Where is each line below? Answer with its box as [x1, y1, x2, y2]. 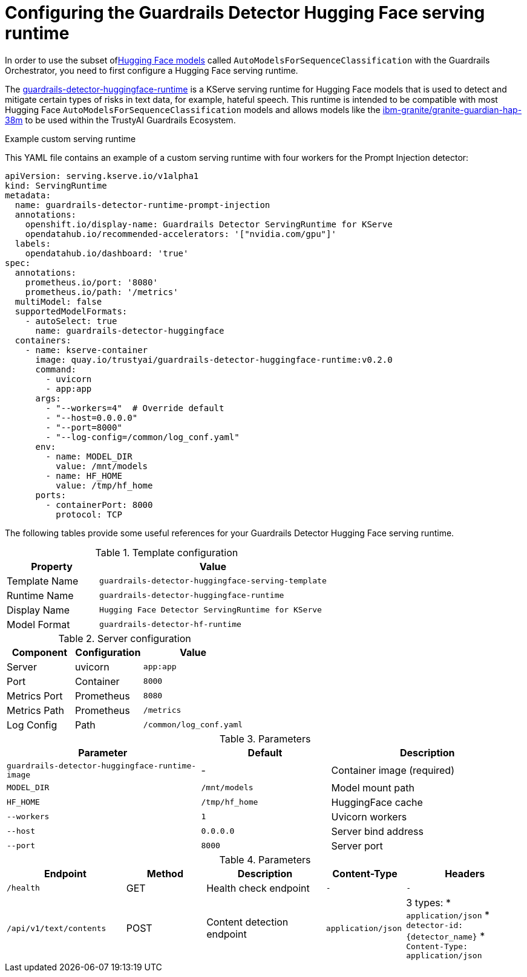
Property [31, 560, 73, 573]
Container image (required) [331, 764, 454, 776]
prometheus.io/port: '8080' [25, 277, 158, 287]
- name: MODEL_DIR [45, 451, 133, 461]
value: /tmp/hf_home [56, 480, 153, 490]
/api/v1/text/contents [7, 923, 106, 933]
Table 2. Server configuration [58, 632, 191, 644]
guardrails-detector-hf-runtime [99, 620, 241, 629]
